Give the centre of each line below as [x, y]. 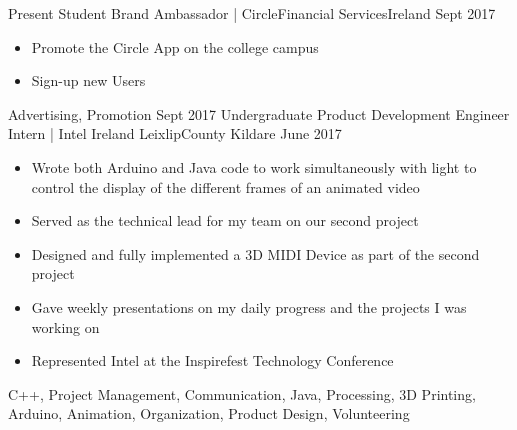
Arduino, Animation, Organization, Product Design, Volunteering [209, 413]
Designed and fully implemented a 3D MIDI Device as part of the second [255, 253]
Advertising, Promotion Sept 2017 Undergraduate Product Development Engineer [259, 113]
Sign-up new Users [88, 80]
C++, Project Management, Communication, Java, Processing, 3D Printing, [242, 393]
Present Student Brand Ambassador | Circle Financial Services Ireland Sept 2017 [252, 13]
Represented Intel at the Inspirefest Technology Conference [212, 360]
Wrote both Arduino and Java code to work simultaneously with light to [254, 166]
